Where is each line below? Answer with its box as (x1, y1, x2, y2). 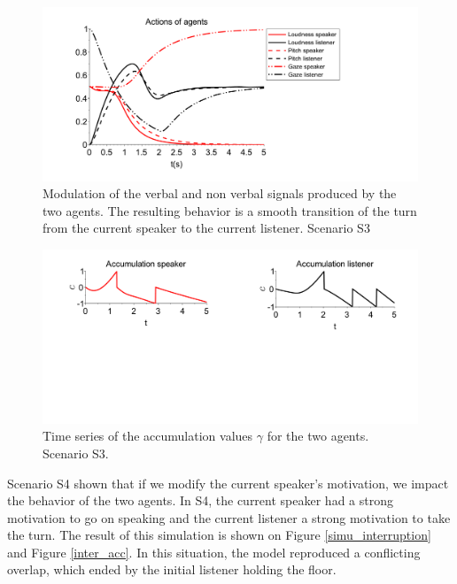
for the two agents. (267, 426, 369, 445)
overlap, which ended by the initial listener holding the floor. (7, 560, 337, 579)
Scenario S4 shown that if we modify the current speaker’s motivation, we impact (7, 473, 449, 492)
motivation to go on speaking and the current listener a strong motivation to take (7, 508, 451, 526)
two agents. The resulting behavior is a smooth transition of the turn (43, 201, 417, 219)
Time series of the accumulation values (43, 426, 253, 445)
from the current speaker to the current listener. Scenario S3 (43, 219, 370, 237)
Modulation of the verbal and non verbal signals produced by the (43, 184, 397, 203)
